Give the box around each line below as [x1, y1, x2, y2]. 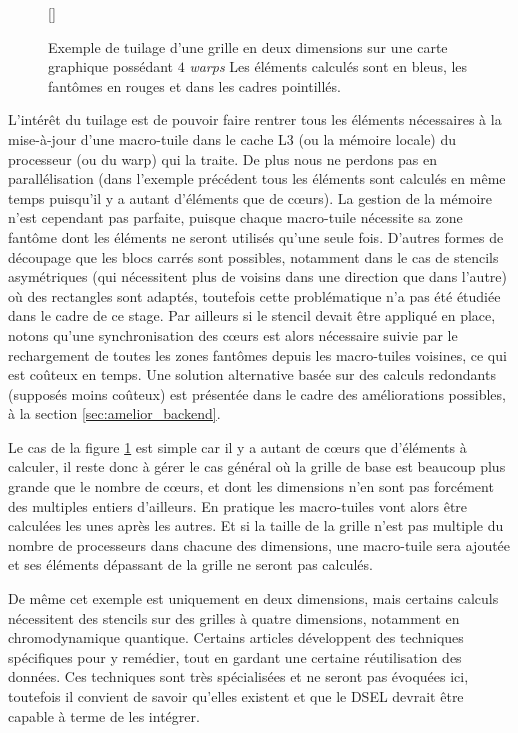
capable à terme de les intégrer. [8, 705, 200, 726]
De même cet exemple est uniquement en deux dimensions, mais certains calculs [8, 588, 499, 609]
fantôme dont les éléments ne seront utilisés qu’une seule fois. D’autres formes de [8, 226, 504, 247]
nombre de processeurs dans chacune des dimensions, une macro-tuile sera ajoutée [8, 534, 511, 555]
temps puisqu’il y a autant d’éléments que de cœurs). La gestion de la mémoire [8, 187, 493, 208]
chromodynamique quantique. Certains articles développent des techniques [8, 627, 464, 648]
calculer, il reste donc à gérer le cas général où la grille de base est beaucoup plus [8, 456, 506, 477]
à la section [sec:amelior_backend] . [8, 403, 221, 424]
